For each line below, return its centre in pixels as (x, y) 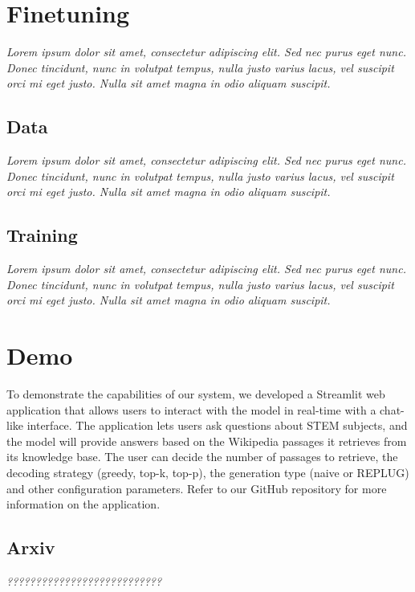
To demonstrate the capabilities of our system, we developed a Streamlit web (196, 394)
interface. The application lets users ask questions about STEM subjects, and (217, 425)
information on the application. (83, 504)
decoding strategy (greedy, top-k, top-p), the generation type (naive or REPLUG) (208, 472)
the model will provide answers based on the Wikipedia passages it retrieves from (207, 441)
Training (42, 235)
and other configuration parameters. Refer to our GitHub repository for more (197, 488)
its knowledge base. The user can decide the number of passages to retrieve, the (202, 457)
